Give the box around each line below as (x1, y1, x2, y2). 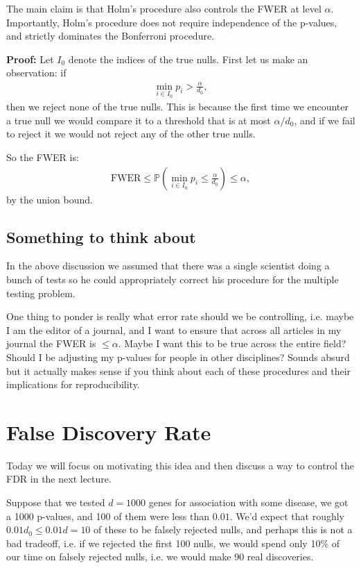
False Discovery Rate (6, 417, 211, 446)
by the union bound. (6, 192, 93, 206)
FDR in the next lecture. (6, 471, 112, 486)
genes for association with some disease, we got (148, 495, 349, 509)
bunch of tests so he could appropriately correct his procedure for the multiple (6, 272, 339, 286)
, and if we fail (294, 112, 355, 127)
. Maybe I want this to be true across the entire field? (118, 336, 346, 351)
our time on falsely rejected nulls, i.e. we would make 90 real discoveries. (6, 549, 314, 564)
